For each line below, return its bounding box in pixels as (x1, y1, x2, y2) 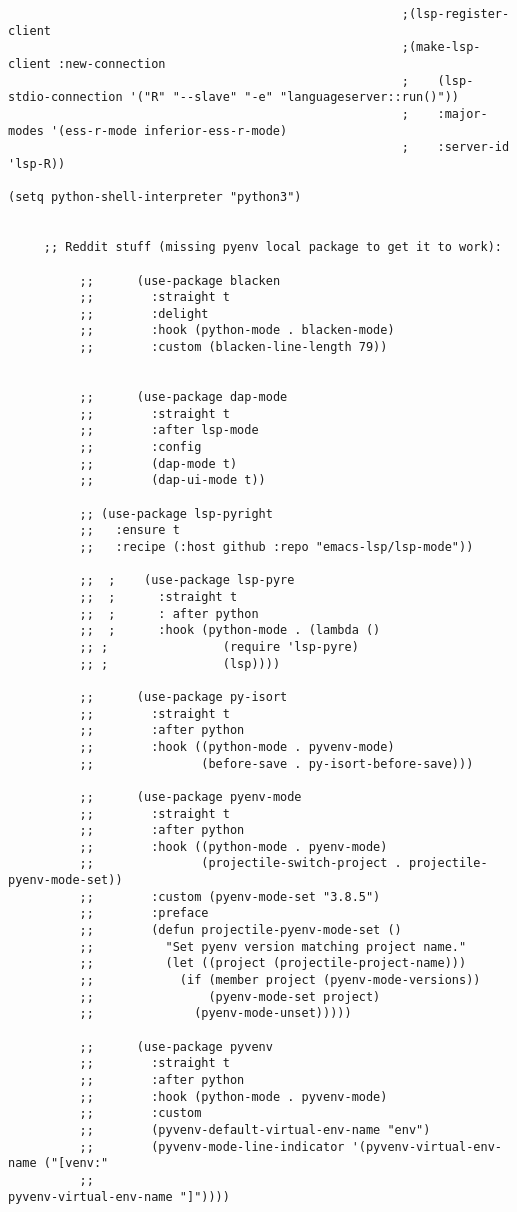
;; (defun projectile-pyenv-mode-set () (79, 923, 402, 938)
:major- (437, 106, 488, 121)
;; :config (79, 440, 202, 455)
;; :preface (79, 906, 209, 921)
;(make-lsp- (401, 40, 481, 55)
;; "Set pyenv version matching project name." (79, 939, 467, 954)
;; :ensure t (79, 523, 180, 538)
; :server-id (401, 140, 510, 155)
